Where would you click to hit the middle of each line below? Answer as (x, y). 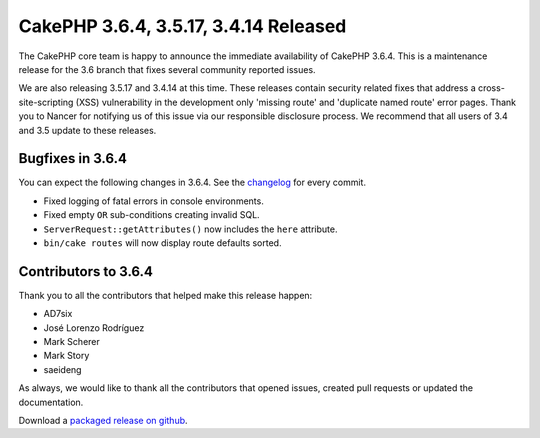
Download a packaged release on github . (103, 420)
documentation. (51, 402)
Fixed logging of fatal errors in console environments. (153, 201)
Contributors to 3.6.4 (86, 271)
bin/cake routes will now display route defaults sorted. (162, 242)
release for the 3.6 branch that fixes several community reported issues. (167, 69)
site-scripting (46, 102)
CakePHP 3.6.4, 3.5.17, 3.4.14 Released (182, 26)
